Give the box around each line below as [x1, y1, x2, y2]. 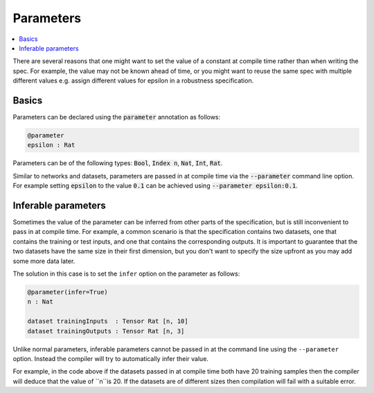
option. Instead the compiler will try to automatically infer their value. [12, 354, 209, 362]
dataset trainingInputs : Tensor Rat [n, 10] [27, 317, 188, 326]
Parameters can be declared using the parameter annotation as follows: [12, 113, 221, 122]
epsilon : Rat [27, 141, 75, 149]
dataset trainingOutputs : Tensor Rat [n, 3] [27, 327, 185, 335]
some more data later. [12, 257, 75, 265]
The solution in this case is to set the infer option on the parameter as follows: [12, 269, 240, 278]
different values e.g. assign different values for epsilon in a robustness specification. [12, 76, 254, 85]
